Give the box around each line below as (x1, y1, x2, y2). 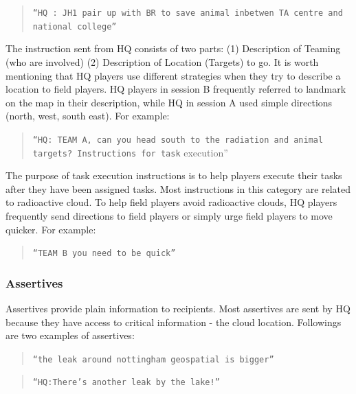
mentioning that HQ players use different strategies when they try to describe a (5, 68, 341, 82)
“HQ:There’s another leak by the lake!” (32, 378, 220, 388)
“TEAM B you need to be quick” (32, 248, 176, 259)
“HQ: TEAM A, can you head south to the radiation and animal (32, 135, 324, 145)
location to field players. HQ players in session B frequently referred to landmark (5, 82, 346, 96)
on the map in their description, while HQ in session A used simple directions (5, 95, 333, 109)
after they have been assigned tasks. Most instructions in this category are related (5, 181, 351, 196)
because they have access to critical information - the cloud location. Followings (5, 314, 342, 329)
